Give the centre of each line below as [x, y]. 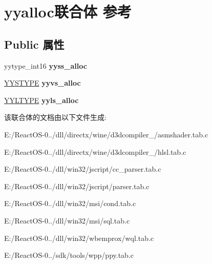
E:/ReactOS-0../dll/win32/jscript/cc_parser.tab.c [83, 169]
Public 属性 [34, 44]
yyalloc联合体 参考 [68, 12]
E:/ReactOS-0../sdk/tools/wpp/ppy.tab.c [69, 255]
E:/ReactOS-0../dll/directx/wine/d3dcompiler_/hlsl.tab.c [95, 151]
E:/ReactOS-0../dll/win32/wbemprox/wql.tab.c [79, 238]
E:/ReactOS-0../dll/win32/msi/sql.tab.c [67, 220]
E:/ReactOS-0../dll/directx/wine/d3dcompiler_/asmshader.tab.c [106, 134]
